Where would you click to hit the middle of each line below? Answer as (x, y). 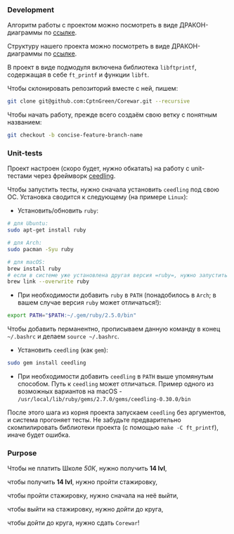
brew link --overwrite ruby (48, 282)
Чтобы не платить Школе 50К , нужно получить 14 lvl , (87, 469)
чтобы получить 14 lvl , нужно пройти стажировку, (83, 482)
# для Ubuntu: (28, 224)
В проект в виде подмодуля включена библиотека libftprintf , (102, 68)
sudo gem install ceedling (47, 363)
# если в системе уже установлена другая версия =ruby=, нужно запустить (118, 275)
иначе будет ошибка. (39, 435)
